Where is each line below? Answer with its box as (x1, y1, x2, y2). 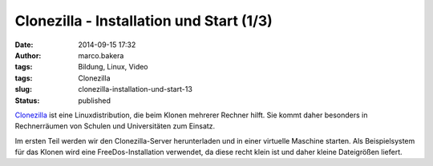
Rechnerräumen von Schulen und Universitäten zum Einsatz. (14, 121, 216, 131)
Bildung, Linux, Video (78, 62, 148, 72)
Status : (14, 96, 40, 105)
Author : (14, 50, 42, 60)
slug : (14, 85, 32, 94)
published (78, 96, 111, 105)
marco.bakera (78, 50, 124, 60)
